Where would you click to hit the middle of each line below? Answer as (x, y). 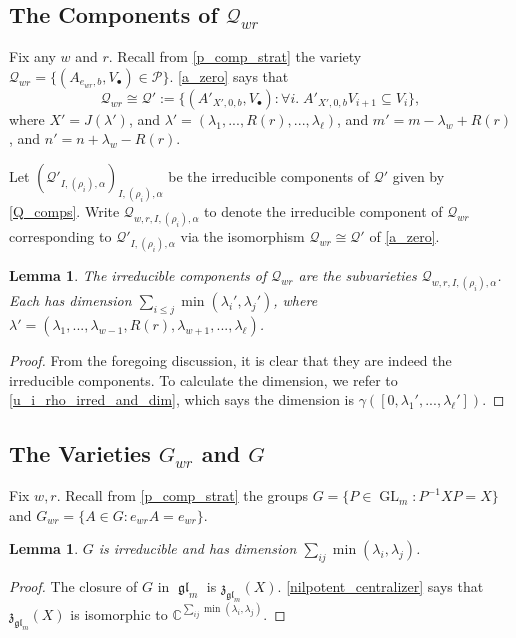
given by (418, 175)
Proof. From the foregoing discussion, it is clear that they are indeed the (230, 360)
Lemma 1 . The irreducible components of (138, 275)
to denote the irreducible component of (323, 210)
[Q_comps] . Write (64, 210)
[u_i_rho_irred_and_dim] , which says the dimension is (182, 399)
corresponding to (60, 236)
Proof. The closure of (73, 586)
